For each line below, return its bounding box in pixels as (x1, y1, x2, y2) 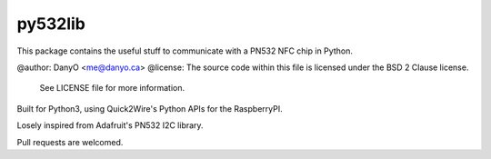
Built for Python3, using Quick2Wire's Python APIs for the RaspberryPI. (16, 103, 283, 114)
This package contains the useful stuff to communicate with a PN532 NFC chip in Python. (16, 45, 354, 56)
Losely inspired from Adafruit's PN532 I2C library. (16, 120, 204, 131)
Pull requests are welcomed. (16, 136, 124, 147)
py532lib (16, 14, 85, 34)
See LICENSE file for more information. (39, 83, 185, 94)
